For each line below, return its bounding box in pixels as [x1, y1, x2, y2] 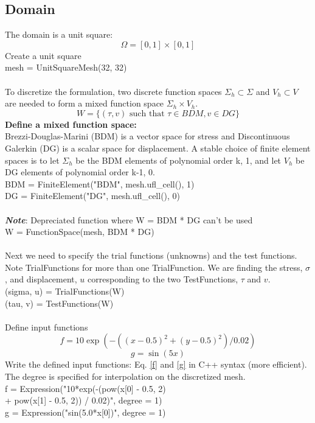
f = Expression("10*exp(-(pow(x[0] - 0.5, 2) [5, 382, 166, 394]
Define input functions [5, 320, 88, 333]
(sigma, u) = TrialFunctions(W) [5, 285, 125, 298]
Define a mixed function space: [5, 117, 137, 130]
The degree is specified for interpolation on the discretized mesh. [5, 370, 246, 383]
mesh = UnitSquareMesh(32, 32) [5, 61, 127, 74]
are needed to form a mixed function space [5, 97, 164, 110]
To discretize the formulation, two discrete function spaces [5, 85, 222, 97]
